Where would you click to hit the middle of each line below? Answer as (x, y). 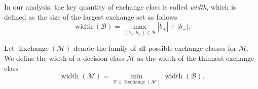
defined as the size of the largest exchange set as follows (91, 16)
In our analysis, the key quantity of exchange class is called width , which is (120, 7)
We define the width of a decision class (64, 58)
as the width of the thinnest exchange (196, 58)
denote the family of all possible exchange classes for (155, 48)
